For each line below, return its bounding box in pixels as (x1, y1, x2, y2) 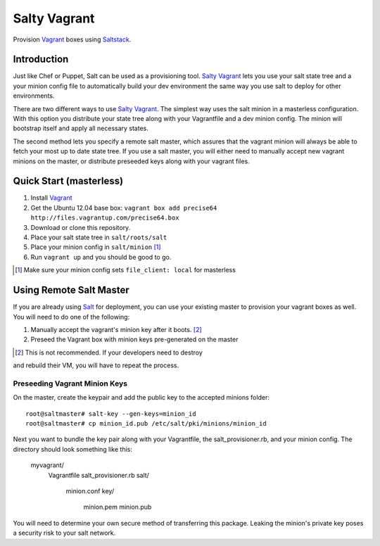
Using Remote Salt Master (13, 284, 129, 296)
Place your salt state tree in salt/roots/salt (30, 233, 167, 242)
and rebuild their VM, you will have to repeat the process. (13, 361, 179, 369)
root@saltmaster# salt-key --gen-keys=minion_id (25, 410, 196, 418)
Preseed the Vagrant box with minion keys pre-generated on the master (30, 335, 239, 344)
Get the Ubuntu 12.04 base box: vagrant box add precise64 (30, 203, 217, 212)
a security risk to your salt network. (13, 528, 116, 538)
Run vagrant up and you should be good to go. (30, 253, 172, 261)
